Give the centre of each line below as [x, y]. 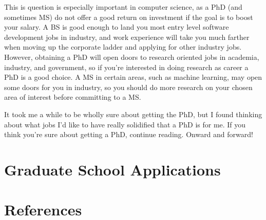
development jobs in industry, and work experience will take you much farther [127, 37]
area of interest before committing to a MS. [73, 97]
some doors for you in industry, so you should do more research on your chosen [128, 87]
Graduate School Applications [112, 169]
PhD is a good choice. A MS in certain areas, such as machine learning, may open [133, 77]
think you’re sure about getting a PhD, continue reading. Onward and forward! [129, 134]
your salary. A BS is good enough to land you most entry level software [117, 27]
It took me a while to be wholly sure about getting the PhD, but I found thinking [133, 114]
